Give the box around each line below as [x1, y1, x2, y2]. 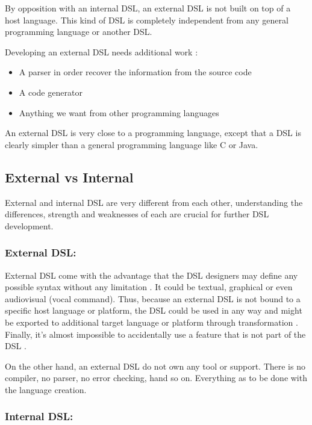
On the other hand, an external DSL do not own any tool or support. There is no [5, 359, 305, 372]
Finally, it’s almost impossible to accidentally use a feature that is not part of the [5, 327, 306, 340]
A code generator [19, 85, 83, 98]
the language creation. [5, 383, 87, 396]
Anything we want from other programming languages [19, 106, 219, 119]
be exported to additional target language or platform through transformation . [5, 315, 298, 328]
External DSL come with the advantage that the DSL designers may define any [5, 268, 298, 281]
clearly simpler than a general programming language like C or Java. [5, 138, 258, 150]
